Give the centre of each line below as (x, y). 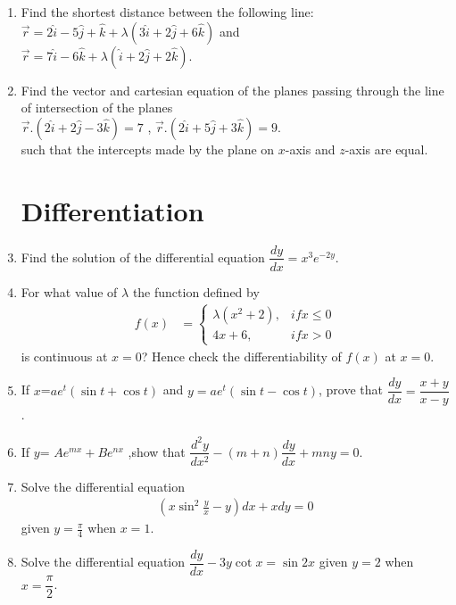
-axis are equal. (386, 149)
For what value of (69, 291)
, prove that (351, 390)
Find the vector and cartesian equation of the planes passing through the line (232, 90)
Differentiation (112, 210)
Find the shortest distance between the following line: (167, 12)
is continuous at (64, 356)
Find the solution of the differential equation (143, 257)
